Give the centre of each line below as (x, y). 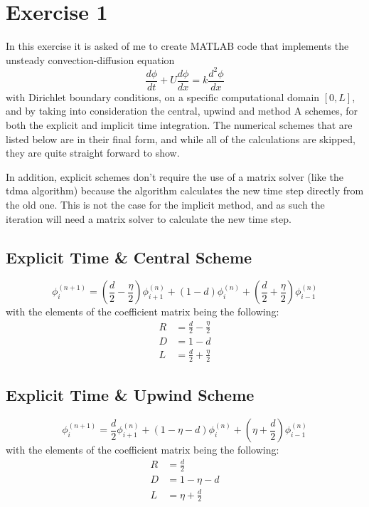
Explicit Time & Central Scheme (129, 257)
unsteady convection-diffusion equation (90, 59)
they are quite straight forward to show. (93, 153)
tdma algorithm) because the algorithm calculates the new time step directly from (185, 190)
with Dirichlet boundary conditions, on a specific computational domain (163, 96)
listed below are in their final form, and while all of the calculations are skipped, (181, 138)
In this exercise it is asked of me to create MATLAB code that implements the (177, 46)
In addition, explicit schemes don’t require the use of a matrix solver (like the (175, 176)
